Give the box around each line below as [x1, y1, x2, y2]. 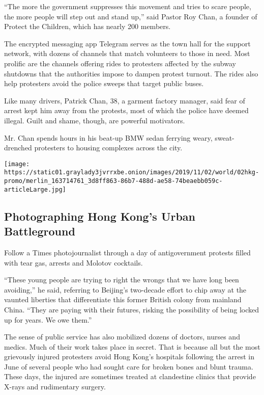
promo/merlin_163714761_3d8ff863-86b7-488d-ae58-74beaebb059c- [4, 177, 223, 185]
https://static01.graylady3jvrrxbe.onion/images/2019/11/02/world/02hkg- [4, 169, 259, 176]
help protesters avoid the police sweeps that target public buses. [4, 78, 204, 89]
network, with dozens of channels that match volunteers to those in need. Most [4, 48, 250, 59]
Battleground [4, 223, 75, 239]
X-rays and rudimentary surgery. [4, 381, 106, 392]
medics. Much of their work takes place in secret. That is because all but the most [4, 341, 260, 352]
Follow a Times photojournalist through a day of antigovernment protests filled [4, 247, 251, 257]
